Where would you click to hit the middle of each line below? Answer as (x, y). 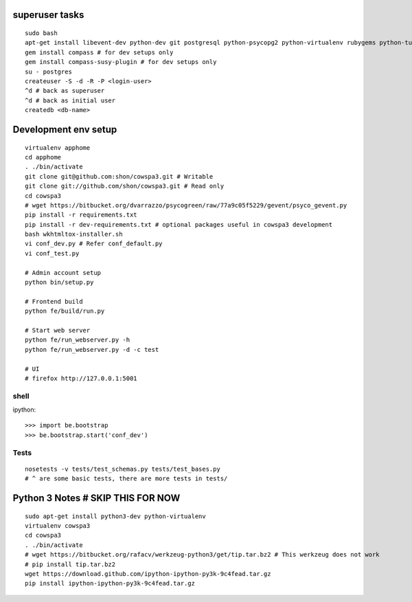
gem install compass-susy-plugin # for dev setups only (121, 62)
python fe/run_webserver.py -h (78, 340)
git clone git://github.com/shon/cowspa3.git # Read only (125, 186)
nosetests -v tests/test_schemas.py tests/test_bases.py (123, 469)
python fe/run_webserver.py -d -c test (92, 349)
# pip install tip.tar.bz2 (70, 564)
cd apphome (43, 157)
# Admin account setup (63, 272)
